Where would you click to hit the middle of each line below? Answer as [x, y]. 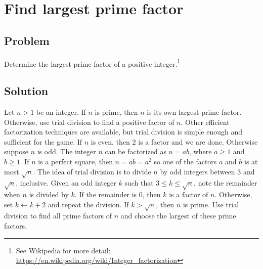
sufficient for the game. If [43, 141]
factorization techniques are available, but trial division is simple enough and [123, 132]
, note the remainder [226, 183]
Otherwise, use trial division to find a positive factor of [89, 122]
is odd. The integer [67, 151]
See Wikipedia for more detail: [63, 250]
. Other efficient [205, 122]
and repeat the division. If [88, 204]
